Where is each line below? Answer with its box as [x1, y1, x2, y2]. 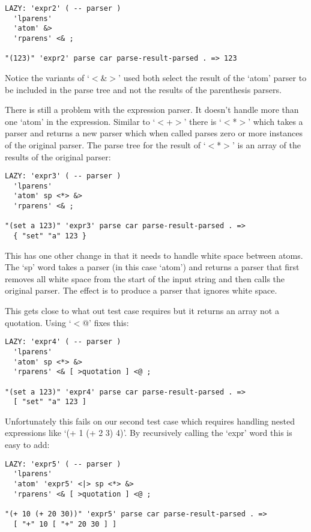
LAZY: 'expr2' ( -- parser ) [5, 4, 121, 13]
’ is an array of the [232, 138, 301, 151]
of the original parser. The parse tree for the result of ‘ [5, 138, 206, 151]
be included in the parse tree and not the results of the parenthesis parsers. [5, 83, 282, 95]
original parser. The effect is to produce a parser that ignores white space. [5, 284, 277, 297]
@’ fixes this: [82, 316, 129, 328]
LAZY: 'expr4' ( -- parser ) [5, 337, 121, 346]
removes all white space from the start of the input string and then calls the [5, 272, 285, 285]
